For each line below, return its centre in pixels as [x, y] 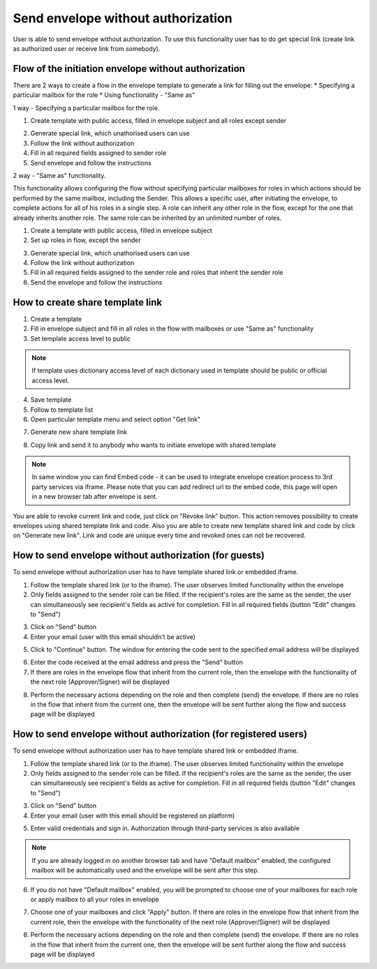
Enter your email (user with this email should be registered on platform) [133, 816]
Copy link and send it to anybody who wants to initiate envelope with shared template [153, 445]
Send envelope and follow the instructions [91, 163]
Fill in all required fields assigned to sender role [98, 153]
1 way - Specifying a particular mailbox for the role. [86, 107]
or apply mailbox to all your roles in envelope [95, 899]
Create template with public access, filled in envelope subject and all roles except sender [158, 121]
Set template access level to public [80, 338]
